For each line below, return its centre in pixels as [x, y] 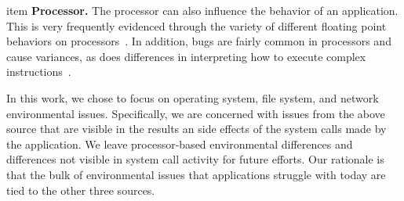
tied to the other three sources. [81, 190]
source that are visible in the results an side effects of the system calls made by [197, 129]
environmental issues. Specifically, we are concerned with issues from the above [196, 113]
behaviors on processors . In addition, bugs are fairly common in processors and [199, 41]
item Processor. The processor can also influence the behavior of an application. [202, 10]
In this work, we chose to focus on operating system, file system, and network [193, 97]
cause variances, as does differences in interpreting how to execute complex [186, 56]
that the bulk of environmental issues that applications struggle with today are [196, 174]
